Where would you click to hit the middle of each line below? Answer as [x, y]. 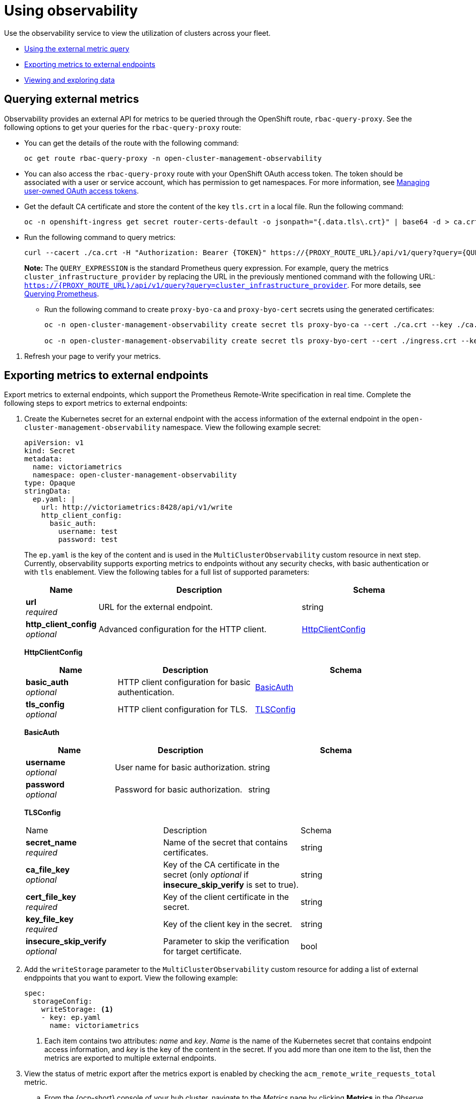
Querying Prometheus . [62, 293]
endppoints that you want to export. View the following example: [131, 978]
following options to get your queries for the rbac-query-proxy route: [123, 127]
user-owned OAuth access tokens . [82, 191]
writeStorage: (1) [77, 1010]
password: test [88, 540]
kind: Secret [50, 451]
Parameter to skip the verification [226, 941]
